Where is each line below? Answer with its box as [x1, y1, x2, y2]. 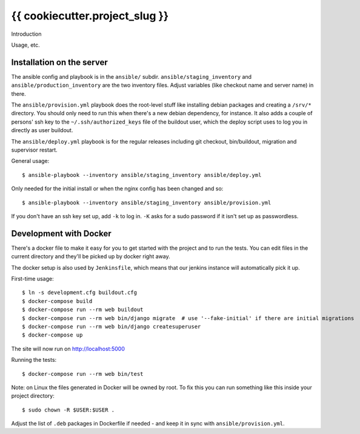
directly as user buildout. [11, 127, 73, 134]
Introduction [11, 30, 42, 38]
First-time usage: [11, 275, 54, 282]
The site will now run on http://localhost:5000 [11, 345, 125, 352]
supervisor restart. [11, 146, 58, 153]
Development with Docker [11, 228, 112, 239]
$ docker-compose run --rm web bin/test [22, 370, 144, 377]
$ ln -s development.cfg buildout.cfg [22, 289, 138, 296]
